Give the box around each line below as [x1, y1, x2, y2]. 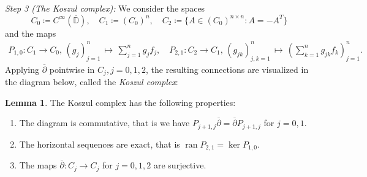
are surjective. [153, 159, 206, 171]
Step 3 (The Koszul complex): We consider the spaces [5, 2, 205, 14]
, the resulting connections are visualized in [146, 62, 309, 75]
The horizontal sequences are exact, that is [19, 137, 180, 150]
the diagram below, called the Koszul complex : [5, 75, 178, 88]
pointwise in [49, 62, 95, 75]
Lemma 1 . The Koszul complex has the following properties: [5, 96, 236, 108]
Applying [5, 62, 40, 75]
